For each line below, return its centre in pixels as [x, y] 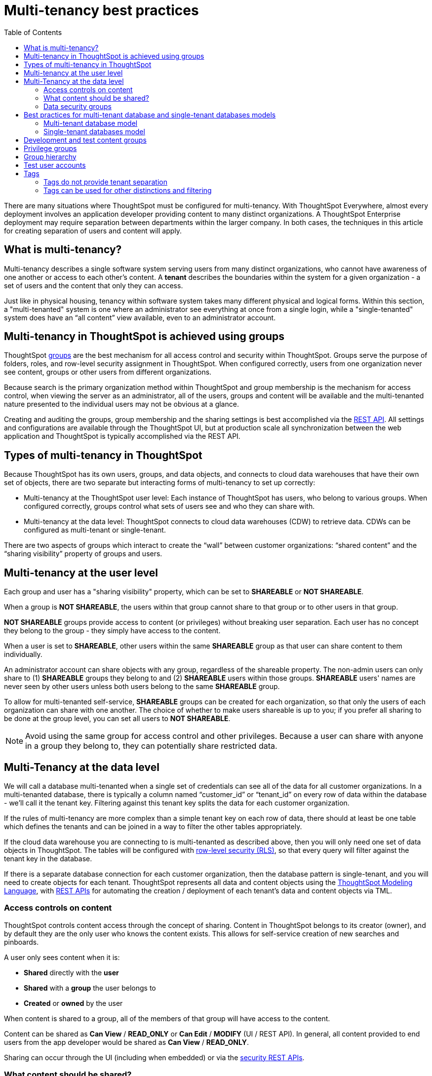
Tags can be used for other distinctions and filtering [128, 190]
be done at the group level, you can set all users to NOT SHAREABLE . [117, 719]
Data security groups [78, 106]
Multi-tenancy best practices [101, 10]
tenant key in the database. [48, 858]
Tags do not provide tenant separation [105, 182]
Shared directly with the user [71, 972]
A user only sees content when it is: [62, 957]
